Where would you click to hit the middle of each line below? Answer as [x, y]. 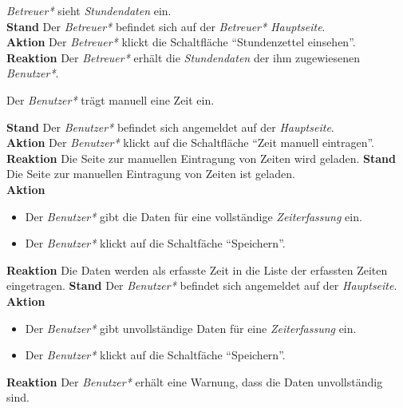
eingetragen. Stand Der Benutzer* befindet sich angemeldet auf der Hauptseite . [202, 285]
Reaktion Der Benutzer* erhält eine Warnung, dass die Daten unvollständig [195, 381]
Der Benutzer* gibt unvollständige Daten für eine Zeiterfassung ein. [191, 328]
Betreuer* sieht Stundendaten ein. [89, 10]
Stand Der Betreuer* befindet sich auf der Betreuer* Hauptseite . [166, 26]
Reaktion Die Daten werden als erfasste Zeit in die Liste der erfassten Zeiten [197, 269]
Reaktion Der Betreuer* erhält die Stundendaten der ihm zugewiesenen [183, 57]
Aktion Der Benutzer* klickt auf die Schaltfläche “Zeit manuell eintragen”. [190, 143]
